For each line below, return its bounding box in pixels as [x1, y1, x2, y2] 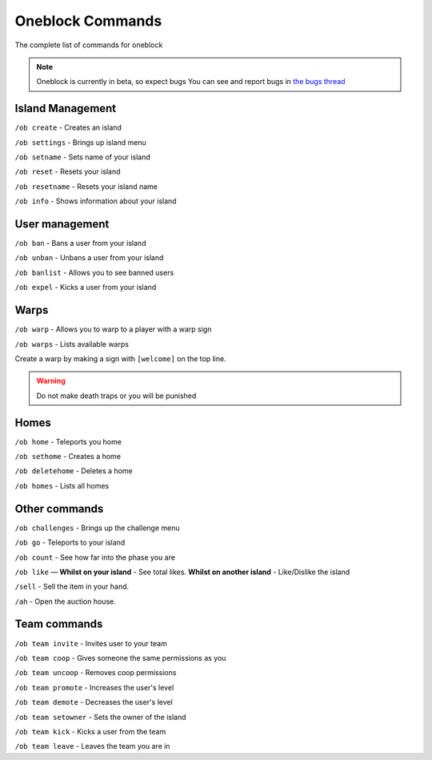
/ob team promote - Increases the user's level [14, 682, 174, 692]
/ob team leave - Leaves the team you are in [14, 742, 170, 751]
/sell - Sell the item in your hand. [14, 581, 130, 592]
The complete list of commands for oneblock [14, 40, 163, 50]
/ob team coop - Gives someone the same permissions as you [14, 653, 226, 662]
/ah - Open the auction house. [14, 597, 116, 606]
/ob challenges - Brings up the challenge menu [14, 523, 180, 533]
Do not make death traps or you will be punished [36, 391, 197, 400]
